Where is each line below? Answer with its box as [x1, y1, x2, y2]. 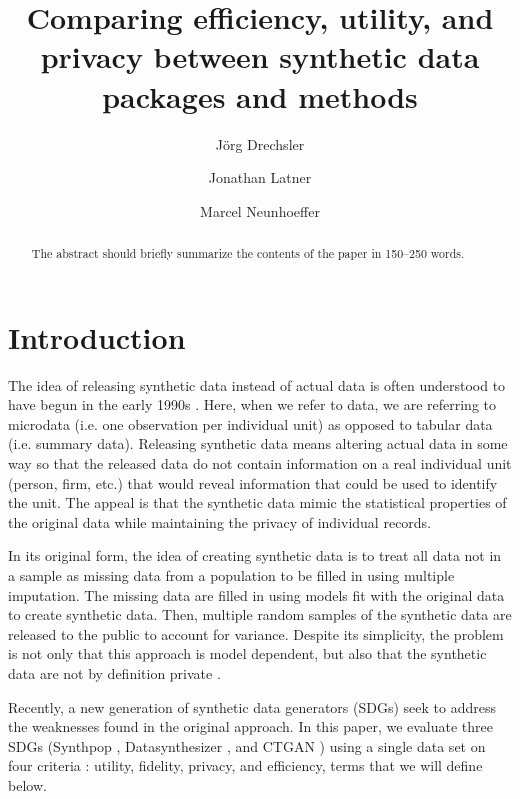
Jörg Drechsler [215, 133, 305, 154]
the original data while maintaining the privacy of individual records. [8, 511, 432, 532]
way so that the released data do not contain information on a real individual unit [8, 453, 512, 474]
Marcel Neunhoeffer [200, 200, 320, 221]
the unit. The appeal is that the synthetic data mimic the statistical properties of [8, 492, 507, 513]
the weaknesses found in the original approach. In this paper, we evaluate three [8, 716, 494, 737]
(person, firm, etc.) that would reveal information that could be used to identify [8, 472, 498, 493]
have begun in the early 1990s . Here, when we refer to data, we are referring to [8, 394, 497, 415]
